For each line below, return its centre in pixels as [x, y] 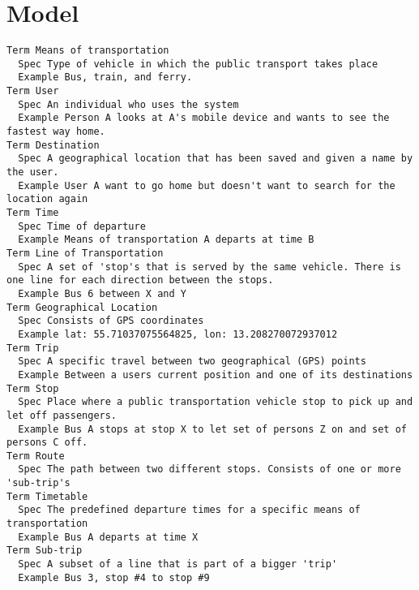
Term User [33, 91]
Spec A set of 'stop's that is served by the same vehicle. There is [209, 267]
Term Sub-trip [45, 551]
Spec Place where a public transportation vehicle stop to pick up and [216, 402]
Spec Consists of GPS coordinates [111, 321]
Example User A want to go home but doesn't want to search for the [207, 185]
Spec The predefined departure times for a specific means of [189, 510]
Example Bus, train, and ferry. [105, 78]
